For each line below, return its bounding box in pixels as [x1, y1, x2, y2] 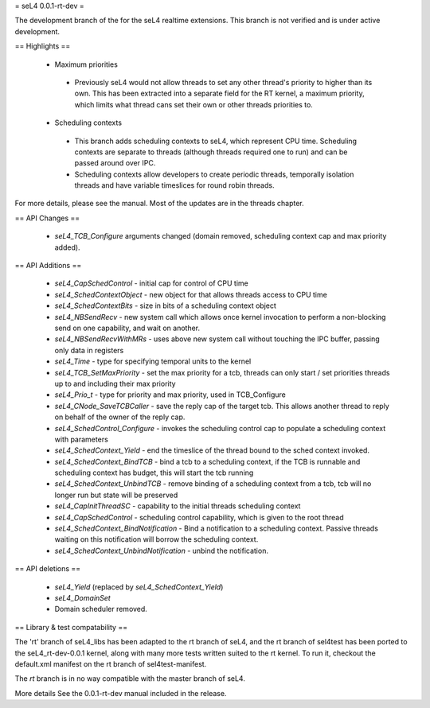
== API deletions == [14, 564, 81, 574]
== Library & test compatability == [14, 622, 127, 632]
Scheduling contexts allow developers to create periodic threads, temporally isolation [74, 169, 354, 179]
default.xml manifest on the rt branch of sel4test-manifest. [14, 659, 207, 668]
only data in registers [54, 345, 124, 355]
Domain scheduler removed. [54, 605, 147, 614]
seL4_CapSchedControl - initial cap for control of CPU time [54, 278, 248, 288]
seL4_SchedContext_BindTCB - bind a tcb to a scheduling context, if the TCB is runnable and [54, 457, 361, 466]
